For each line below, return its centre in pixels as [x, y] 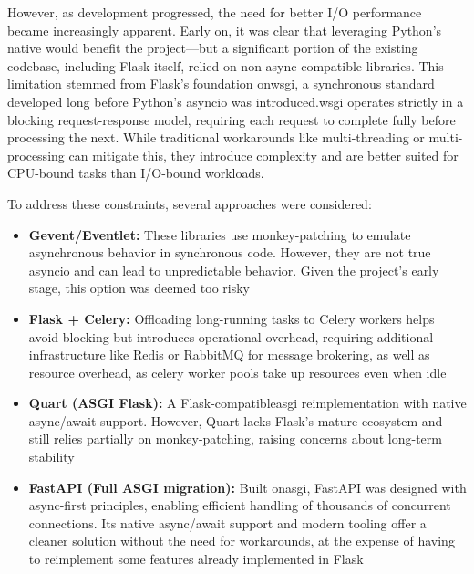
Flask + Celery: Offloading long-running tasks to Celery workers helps [232, 318]
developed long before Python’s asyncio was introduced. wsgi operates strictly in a [236, 101]
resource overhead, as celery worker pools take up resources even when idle [237, 372]
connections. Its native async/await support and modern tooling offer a [227, 522]
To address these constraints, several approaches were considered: [190, 203]
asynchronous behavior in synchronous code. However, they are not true [230, 252]
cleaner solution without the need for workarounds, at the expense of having [242, 541]
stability [52, 457]
